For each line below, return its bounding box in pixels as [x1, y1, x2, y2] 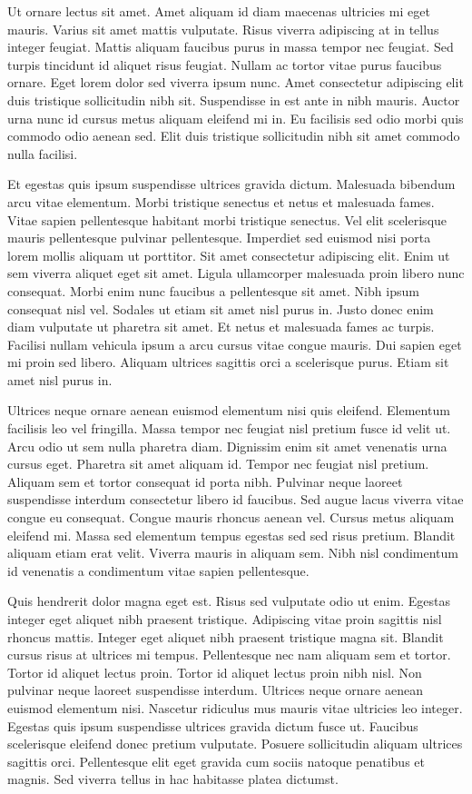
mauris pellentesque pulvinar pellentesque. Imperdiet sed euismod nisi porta [7, 228, 431, 247]
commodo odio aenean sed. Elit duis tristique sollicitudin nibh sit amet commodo [7, 126, 460, 145]
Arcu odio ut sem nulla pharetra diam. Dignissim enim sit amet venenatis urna [7, 436, 447, 455]
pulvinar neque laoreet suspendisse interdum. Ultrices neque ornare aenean [7, 680, 423, 700]
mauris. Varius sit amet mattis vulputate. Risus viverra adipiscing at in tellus [7, 19, 439, 38]
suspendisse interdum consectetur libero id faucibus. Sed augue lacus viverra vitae [7, 490, 464, 509]
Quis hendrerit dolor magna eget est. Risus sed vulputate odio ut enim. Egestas [7, 591, 450, 610]
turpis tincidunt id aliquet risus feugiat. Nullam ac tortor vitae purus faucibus [7, 55, 442, 74]
